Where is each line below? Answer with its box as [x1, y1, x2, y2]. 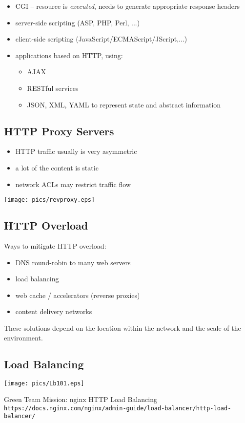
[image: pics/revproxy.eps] [4, 196, 95, 204]
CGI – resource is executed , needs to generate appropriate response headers [15, 1, 240, 11]
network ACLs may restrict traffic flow [15, 179, 131, 189]
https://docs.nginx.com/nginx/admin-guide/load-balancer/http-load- [4, 404, 231, 412]
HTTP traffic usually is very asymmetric [15, 146, 137, 156]
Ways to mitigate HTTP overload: [4, 241, 106, 251]
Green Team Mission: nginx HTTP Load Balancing [4, 394, 157, 404]
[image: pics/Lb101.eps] [4, 380, 84, 387]
